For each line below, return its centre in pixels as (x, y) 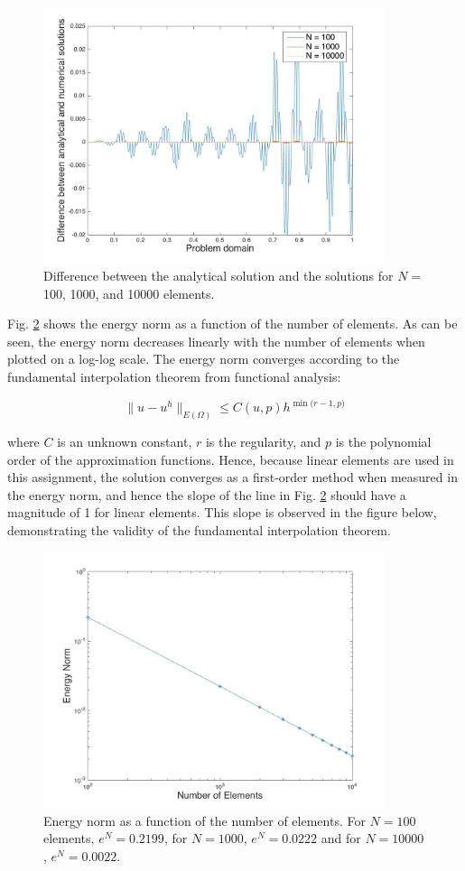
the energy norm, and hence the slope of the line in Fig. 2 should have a (207, 494)
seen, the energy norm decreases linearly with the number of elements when (216, 341)
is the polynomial (383, 441)
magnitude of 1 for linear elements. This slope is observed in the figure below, (222, 512)
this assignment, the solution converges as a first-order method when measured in (232, 477)
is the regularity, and (263, 441)
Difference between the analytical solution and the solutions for (219, 276)
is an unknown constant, (125, 441)
